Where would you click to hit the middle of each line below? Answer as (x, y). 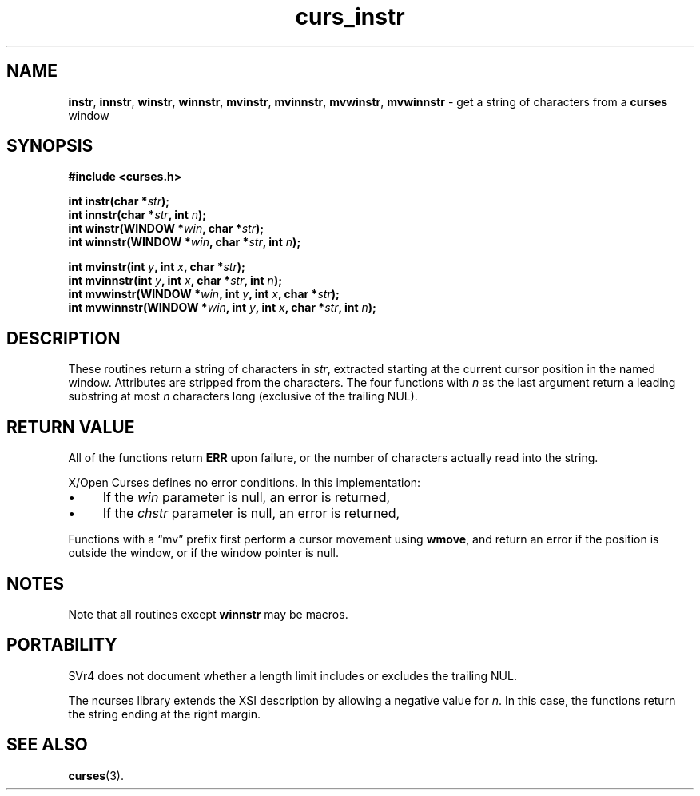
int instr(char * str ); (119, 201)
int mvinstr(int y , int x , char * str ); (157, 267)
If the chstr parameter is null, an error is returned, (251, 513)
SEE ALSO (47, 745)
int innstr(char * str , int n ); (137, 215)
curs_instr (350, 17)
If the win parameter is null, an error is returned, (247, 497)
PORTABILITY (62, 645)
